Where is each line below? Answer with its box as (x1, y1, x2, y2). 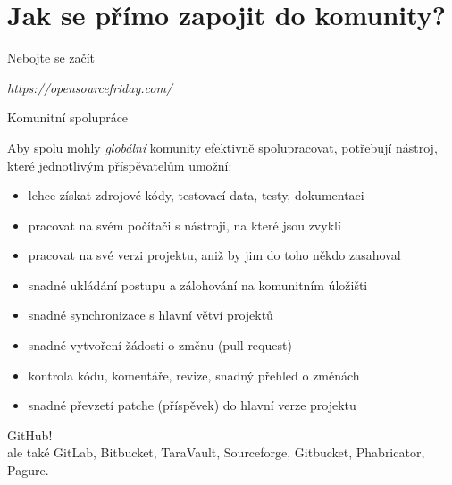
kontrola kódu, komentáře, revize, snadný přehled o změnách (28, 365, 360, 384)
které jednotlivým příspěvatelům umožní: (7, 155, 232, 174)
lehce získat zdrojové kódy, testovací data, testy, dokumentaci (28, 186, 364, 205)
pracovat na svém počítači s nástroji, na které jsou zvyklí (28, 215, 341, 234)
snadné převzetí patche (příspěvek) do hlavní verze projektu (28, 396, 356, 414)
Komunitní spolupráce (7, 108, 129, 127)
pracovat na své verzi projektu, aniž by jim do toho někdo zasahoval (28, 246, 401, 264)
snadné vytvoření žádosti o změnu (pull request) (28, 336, 292, 355)
